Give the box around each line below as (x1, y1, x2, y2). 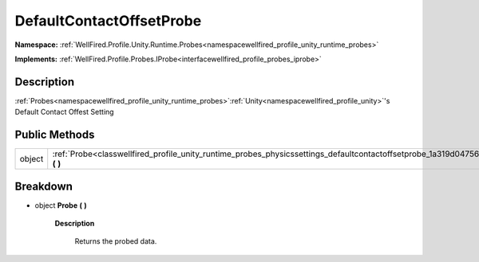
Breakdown (14, 179, 73, 193)
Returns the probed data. (74, 237, 157, 246)
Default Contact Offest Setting (14, 108, 115, 117)
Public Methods (14, 128, 95, 142)
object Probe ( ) (34, 200, 87, 210)
